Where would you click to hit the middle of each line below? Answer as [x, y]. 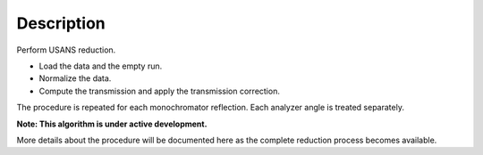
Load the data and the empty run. [101, 66]
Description [61, 23]
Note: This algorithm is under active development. [112, 124]
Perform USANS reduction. [66, 50]
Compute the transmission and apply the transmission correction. [160, 91]
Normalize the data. [75, 78]
